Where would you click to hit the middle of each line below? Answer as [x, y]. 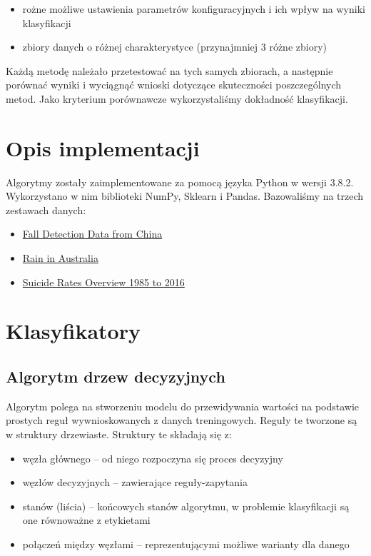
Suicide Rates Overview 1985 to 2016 [103, 282]
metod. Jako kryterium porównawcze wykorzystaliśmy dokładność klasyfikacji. [177, 98]
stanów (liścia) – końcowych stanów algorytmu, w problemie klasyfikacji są [186, 506]
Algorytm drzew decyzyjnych [116, 376]
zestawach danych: [46, 209]
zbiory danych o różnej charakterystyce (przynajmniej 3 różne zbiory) [174, 47]
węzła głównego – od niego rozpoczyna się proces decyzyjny [153, 458]
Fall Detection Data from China [92, 234]
